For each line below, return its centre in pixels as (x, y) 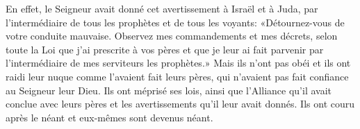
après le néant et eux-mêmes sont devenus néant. (109, 117)
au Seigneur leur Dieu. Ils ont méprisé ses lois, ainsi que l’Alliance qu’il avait (169, 90)
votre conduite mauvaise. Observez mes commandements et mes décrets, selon (172, 36)
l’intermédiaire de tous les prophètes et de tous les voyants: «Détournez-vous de (175, 22)
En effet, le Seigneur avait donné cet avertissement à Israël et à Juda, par (162, 8)
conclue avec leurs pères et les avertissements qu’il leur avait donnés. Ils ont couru (180, 104)
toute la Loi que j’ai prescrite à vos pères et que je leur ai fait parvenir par (165, 49)
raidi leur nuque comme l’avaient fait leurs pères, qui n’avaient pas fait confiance (177, 76)
